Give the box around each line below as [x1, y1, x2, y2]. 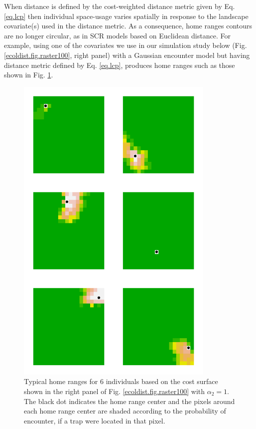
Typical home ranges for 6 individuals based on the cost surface [24, 376, 218, 387]
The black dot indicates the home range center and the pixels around [24, 396, 235, 406]
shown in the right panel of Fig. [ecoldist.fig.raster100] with [24, 386, 205, 396]
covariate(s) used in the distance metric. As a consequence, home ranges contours [4, 20, 253, 31]
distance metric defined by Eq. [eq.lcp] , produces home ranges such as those [4, 59, 235, 70]
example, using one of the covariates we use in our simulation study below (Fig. [4, 40, 247, 50]
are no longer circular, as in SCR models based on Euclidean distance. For [4, 30, 231, 40]
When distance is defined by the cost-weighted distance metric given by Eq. [4, 1, 235, 11]
